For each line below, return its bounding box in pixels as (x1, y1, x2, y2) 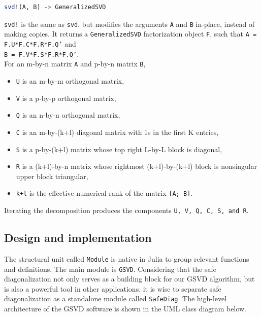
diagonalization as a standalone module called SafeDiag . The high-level (4, 293, 227, 304)
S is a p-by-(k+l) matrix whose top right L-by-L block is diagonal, (16, 144, 222, 154)
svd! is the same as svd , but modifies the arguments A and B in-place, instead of (4, 18, 255, 29)
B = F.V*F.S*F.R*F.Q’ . (4, 48, 79, 59)
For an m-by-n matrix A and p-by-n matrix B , (4, 58, 146, 69)
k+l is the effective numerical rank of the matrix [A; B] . (16, 188, 193, 198)
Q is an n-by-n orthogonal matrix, (16, 110, 120, 120)
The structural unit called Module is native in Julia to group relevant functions (4, 253, 249, 264)
